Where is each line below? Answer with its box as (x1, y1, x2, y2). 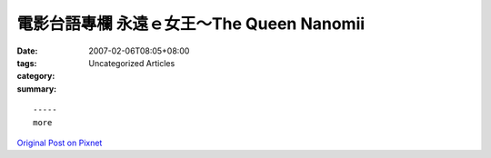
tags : (16, 57, 37, 68)
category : (16, 71, 55, 82)
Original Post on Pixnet (16, 137, 103, 148)
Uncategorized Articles (88, 57, 175, 68)
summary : (16, 83, 57, 94)
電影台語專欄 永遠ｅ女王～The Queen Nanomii (16, 14, 366, 34)
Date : (16, 45, 38, 56)
